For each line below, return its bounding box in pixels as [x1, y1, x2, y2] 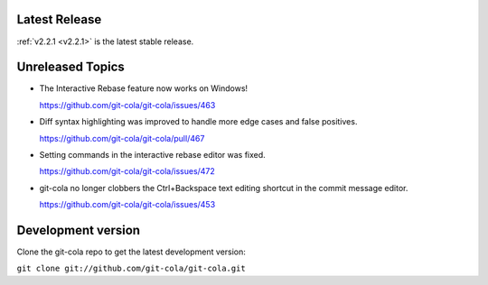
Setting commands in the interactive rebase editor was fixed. [39, 149, 266, 160]
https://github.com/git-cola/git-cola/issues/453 [39, 199, 216, 210]
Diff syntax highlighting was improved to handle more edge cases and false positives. [39, 116, 358, 127]
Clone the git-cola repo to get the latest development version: [16, 246, 246, 257]
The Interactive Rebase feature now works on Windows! [39, 83, 249, 94]
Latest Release [16, 12, 102, 27]
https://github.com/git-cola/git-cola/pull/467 [39, 133, 205, 143]
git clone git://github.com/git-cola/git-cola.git [16, 263, 246, 274]
